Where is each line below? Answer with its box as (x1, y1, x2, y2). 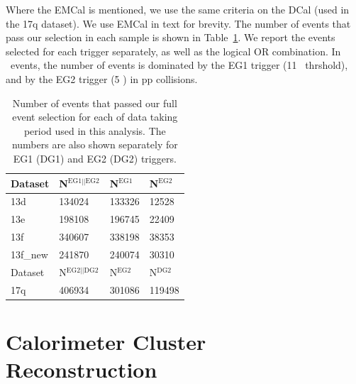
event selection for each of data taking (12, 109, 178, 124)
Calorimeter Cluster (6, 327, 206, 356)
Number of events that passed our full (12, 95, 177, 110)
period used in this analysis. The (23, 123, 166, 138)
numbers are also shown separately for (11, 137, 178, 152)
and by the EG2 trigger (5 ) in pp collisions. (6, 71, 198, 86)
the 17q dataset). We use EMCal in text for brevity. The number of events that (6, 16, 351, 31)
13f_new (11, 246, 48, 261)
